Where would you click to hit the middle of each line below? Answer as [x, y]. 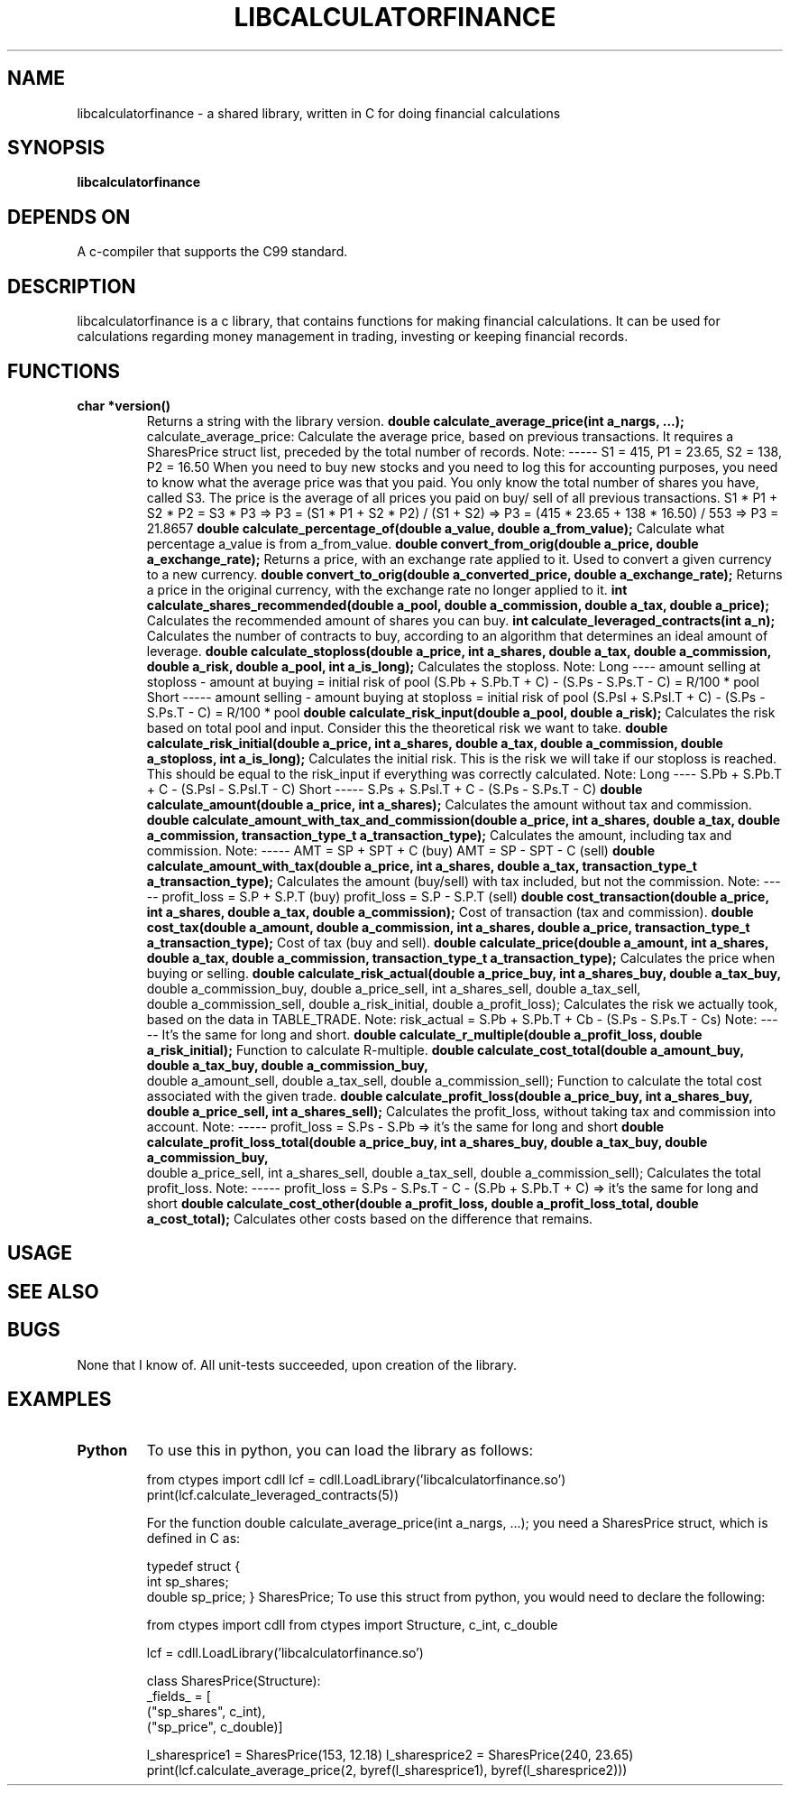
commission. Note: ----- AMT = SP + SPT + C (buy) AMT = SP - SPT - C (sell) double [400, 850]
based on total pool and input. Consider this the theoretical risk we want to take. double [407, 727]
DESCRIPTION [72, 286]
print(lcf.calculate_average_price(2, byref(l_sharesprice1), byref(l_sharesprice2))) [387, 1770]
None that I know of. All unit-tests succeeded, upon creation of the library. [297, 1364]
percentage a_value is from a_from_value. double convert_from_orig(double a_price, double [423, 543]
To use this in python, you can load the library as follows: [340, 1450]
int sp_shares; [188, 1581]
